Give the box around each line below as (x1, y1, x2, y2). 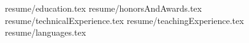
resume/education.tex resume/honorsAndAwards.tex (5, 2, 202, 14)
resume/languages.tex (5, 26, 86, 39)
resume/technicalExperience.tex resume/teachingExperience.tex (5, 14, 244, 26)
